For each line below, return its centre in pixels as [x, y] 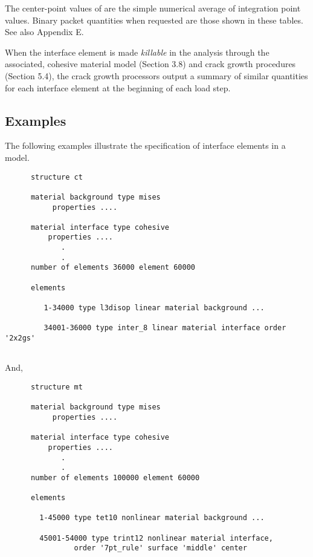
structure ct [56, 177]
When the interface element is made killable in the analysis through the [137, 52]
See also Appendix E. [44, 32]
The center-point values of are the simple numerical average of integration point [153, 8]
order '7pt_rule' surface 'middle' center [160, 548]
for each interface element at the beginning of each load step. [118, 87]
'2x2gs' [20, 338]
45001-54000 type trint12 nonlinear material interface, [156, 538]
